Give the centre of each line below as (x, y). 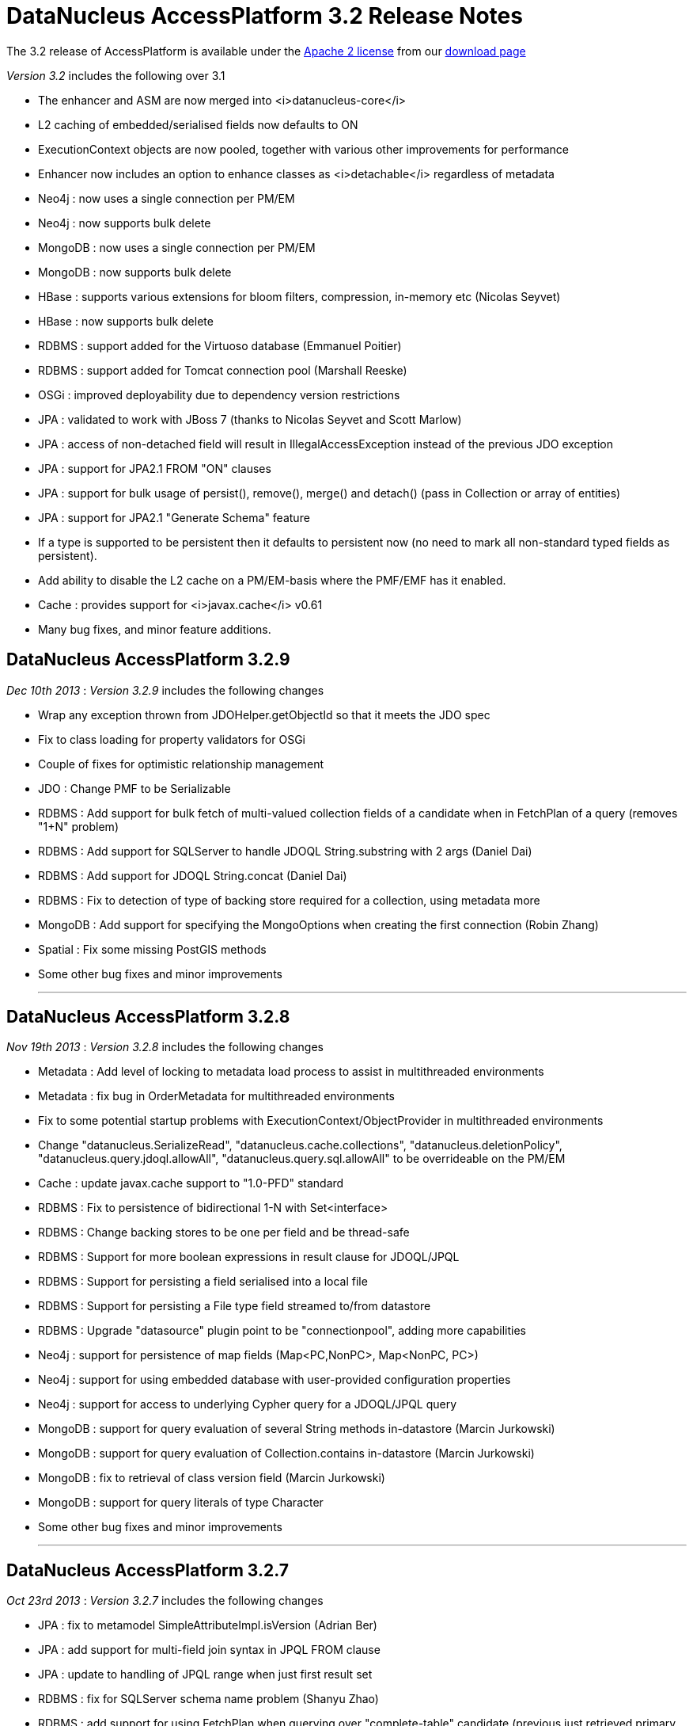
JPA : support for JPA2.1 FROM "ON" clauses (155, 468)
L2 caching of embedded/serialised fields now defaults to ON (198, 124)
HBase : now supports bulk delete (126, 321)
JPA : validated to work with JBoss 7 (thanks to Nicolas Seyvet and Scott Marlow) (250, 419)
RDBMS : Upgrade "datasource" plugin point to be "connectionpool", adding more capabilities (282, 1331)
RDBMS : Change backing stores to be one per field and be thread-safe (224, 1233)
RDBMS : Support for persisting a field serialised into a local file (203, 1282)
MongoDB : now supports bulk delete (135, 272)
